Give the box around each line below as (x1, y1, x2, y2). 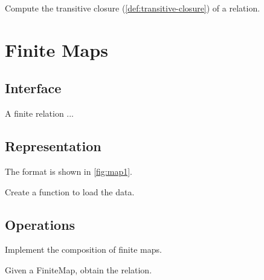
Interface (5, 79, 62, 97)
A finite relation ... (5, 107, 74, 120)
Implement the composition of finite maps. (5, 243, 162, 256)
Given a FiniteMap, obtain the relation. (5, 263, 152, 276)
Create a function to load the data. (5, 185, 135, 198)
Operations (5, 215, 76, 233)
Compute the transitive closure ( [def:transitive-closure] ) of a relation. (5, 2, 260, 14)
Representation (5, 137, 101, 155)
